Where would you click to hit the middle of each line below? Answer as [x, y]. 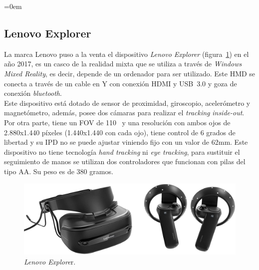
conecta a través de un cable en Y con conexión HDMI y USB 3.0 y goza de [121, 83]
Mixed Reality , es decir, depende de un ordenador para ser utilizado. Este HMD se [130, 73]
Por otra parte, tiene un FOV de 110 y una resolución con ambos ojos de [117, 122]
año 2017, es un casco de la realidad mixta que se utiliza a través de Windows [123, 64]
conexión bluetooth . [33, 93]
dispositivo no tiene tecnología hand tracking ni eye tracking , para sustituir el [122, 151]
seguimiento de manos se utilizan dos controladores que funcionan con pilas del [125, 161]
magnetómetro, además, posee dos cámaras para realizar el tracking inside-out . [124, 113]
